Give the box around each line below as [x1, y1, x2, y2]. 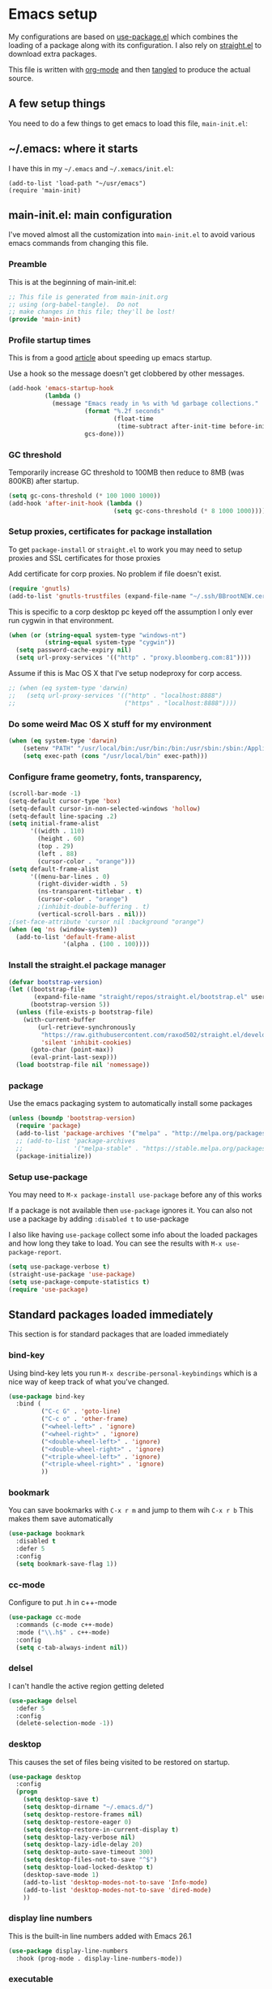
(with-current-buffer [23, 1015, 96, 1023]
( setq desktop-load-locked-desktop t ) [23, 1863, 154, 1871]
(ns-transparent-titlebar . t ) [37, 888, 143, 896]
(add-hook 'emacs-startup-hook [8, 385, 114, 393]
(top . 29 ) [37, 842, 74, 850]
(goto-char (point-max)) [29, 1046, 114, 1054]
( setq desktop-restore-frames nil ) [23, 1810, 143, 1819]
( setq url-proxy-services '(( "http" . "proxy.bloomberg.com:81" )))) [15, 654, 252, 662]
